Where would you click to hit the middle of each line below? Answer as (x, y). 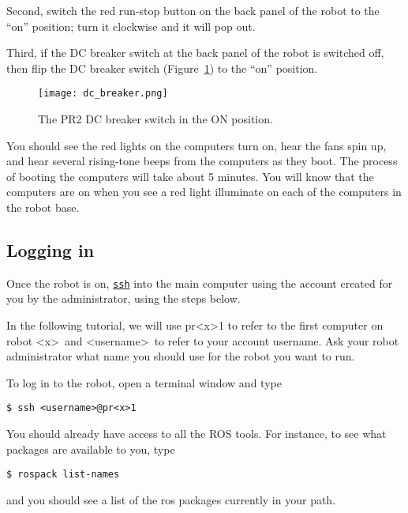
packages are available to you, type (91, 449)
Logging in (51, 249)
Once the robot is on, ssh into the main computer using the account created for (200, 283)
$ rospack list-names (63, 475)
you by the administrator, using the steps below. (124, 298)
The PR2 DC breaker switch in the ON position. (155, 119)
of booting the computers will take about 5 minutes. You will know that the (190, 176)
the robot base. (43, 207)
